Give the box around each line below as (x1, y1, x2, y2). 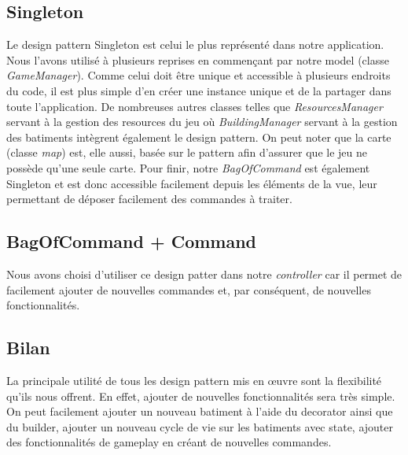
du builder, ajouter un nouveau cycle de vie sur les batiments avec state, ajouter (6, 418, 394, 435)
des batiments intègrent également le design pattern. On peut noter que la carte (6, 128, 391, 145)
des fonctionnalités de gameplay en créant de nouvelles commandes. (6, 434, 332, 450)
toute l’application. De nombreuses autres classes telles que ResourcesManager (6, 98, 383, 114)
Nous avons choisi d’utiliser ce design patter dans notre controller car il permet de (6, 265, 402, 282)
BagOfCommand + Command (6, 229, 257, 253)
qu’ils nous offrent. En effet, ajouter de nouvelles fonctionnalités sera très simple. (6, 387, 395, 404)
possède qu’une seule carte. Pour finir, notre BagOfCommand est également (6, 159, 370, 176)
